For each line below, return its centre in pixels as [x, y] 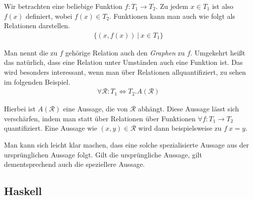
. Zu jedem [172, 6]
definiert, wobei [49, 16]
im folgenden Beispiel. [37, 81]
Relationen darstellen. [37, 25]
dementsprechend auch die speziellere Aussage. [75, 164]
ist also [223, 6]
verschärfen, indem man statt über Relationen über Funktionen [100, 118]
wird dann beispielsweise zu [180, 128]
